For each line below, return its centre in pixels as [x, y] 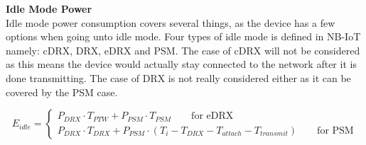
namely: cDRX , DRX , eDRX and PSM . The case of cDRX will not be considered [183, 50]
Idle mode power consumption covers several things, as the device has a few [171, 22]
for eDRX [212, 116]
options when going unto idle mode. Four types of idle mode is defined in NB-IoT [183, 36]
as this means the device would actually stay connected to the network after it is [181, 64]
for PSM [335, 130]
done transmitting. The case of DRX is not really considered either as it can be [178, 77]
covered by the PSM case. [62, 92]
